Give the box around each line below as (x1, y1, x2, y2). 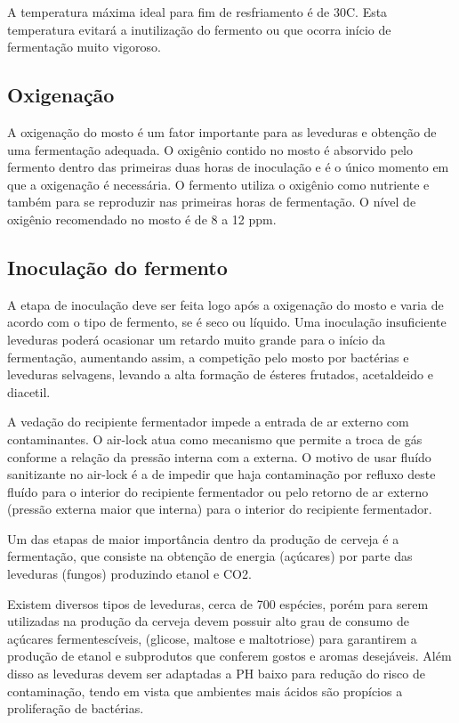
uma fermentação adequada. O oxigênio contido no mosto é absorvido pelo (7, 140, 414, 158)
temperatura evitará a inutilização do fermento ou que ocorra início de (7, 20, 391, 38)
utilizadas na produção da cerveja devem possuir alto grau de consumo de (7, 612, 409, 630)
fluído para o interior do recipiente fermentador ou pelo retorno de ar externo (7, 482, 429, 500)
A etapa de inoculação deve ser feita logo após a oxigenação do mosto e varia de (7, 295, 444, 313)
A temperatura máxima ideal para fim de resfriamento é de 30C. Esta (7, 3, 388, 20)
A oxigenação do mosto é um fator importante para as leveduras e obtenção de (7, 122, 437, 141)
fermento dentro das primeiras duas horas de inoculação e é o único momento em (7, 158, 449, 176)
